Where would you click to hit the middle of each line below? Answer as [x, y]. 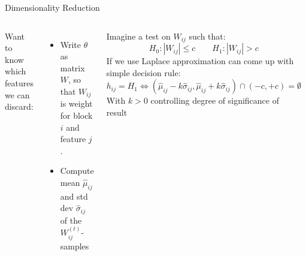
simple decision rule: [143, 72]
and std [74, 196]
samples [75, 246]
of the [71, 220]
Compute [77, 171]
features [19, 82]
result [117, 112]
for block [76, 115]
